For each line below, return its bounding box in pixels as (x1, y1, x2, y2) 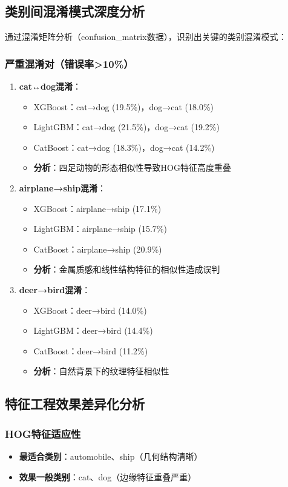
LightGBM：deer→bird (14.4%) (33, 324, 153, 337)
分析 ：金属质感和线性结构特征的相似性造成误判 (33, 263, 220, 276)
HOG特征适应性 (5, 426, 81, 441)
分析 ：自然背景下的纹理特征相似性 (33, 365, 169, 377)
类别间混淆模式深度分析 (5, 2, 145, 21)
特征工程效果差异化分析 (5, 394, 145, 413)
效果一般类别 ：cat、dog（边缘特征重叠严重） (19, 470, 197, 483)
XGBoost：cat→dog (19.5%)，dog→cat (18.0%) (33, 100, 214, 113)
